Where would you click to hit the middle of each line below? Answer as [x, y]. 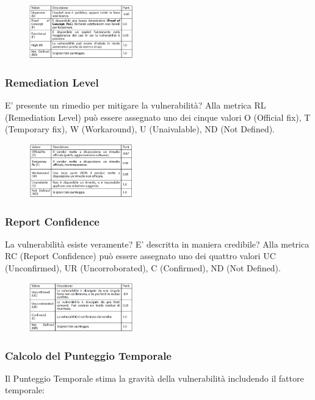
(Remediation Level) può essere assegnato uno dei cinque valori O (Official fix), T [158, 117]
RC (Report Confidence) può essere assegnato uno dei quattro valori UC [140, 256]
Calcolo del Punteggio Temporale [88, 355]
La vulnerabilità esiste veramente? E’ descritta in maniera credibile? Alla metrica [157, 244]
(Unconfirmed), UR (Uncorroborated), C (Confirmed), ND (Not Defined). [143, 268]
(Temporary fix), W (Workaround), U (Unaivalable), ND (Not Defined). [140, 129]
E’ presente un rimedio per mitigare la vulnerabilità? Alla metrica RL [136, 105]
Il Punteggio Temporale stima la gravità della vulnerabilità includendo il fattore [154, 378]
